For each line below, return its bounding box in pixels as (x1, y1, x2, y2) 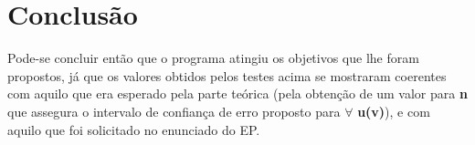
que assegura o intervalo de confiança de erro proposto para (7, 101, 341, 120)
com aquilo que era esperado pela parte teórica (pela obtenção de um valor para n (7, 84, 468, 103)
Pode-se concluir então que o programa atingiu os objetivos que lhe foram (7, 48, 419, 67)
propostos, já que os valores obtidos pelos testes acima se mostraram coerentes (7, 66, 447, 85)
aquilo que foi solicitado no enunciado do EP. (7, 119, 260, 139)
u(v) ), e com (357, 101, 430, 120)
